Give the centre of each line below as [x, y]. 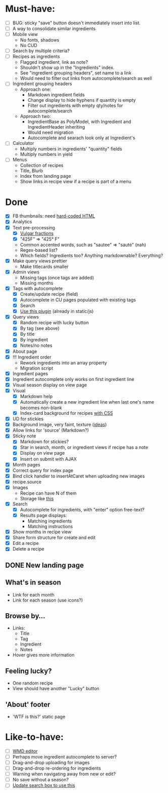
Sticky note [24, 436]
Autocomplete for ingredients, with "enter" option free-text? [82, 509]
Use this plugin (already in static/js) [57, 311]
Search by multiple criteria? [41, 51]
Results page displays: [43, 515]
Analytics [22, 222]
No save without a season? [41, 780]
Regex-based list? [39, 250]
